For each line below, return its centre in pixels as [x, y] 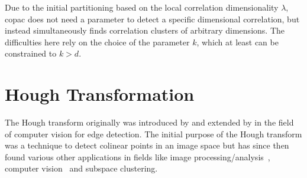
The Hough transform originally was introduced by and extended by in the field [149, 122]
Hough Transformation [100, 94]
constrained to [31, 53]
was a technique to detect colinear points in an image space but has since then [147, 145]
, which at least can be [237, 42]
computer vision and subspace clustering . [81, 168]
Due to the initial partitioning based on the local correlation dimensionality [142, 7]
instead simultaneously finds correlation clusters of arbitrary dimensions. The [145, 30]
